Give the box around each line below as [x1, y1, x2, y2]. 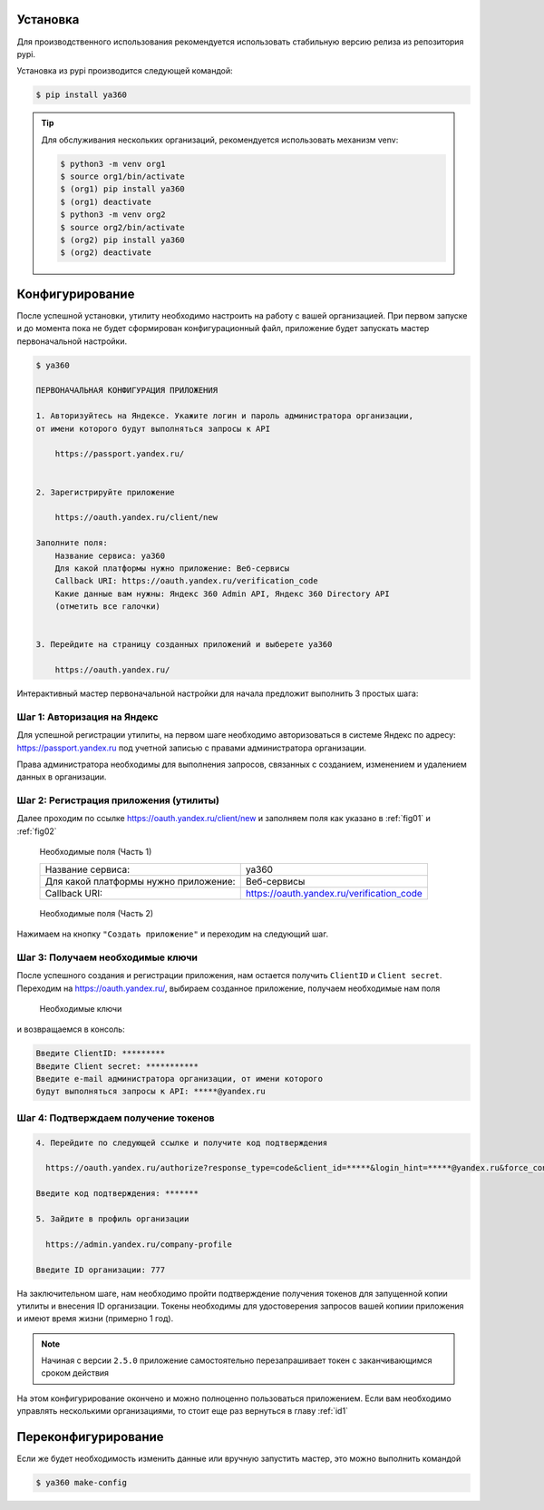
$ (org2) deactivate [60, 248, 151, 258]
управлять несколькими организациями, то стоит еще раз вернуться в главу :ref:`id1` [16, 1406, 349, 1417]
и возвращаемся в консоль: [16, 1024, 126, 1034]
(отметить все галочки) [54, 602, 160, 612]
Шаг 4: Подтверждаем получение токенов [16, 1112, 215, 1124]
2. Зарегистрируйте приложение [35, 486, 176, 497]
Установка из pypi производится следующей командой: [16, 65, 233, 76]
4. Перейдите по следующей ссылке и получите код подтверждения [35, 1137, 328, 1148]
